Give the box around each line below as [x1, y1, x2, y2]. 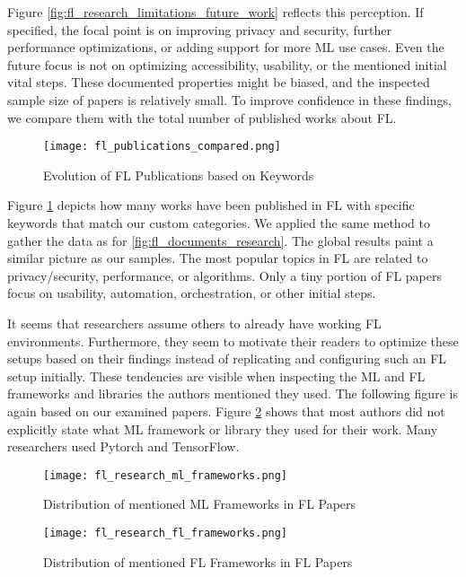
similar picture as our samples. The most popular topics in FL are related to [7, 249, 428, 267]
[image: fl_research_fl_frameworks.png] [43, 526, 288, 539]
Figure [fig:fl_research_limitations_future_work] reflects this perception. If [7, 3, 424, 21]
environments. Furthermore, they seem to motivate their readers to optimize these [7, 331, 459, 350]
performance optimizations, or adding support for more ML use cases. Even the [7, 38, 444, 57]
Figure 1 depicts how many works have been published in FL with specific [7, 196, 415, 214]
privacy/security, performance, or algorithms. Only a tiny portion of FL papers [7, 266, 442, 284]
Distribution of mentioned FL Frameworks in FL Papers [43, 552, 353, 571]
